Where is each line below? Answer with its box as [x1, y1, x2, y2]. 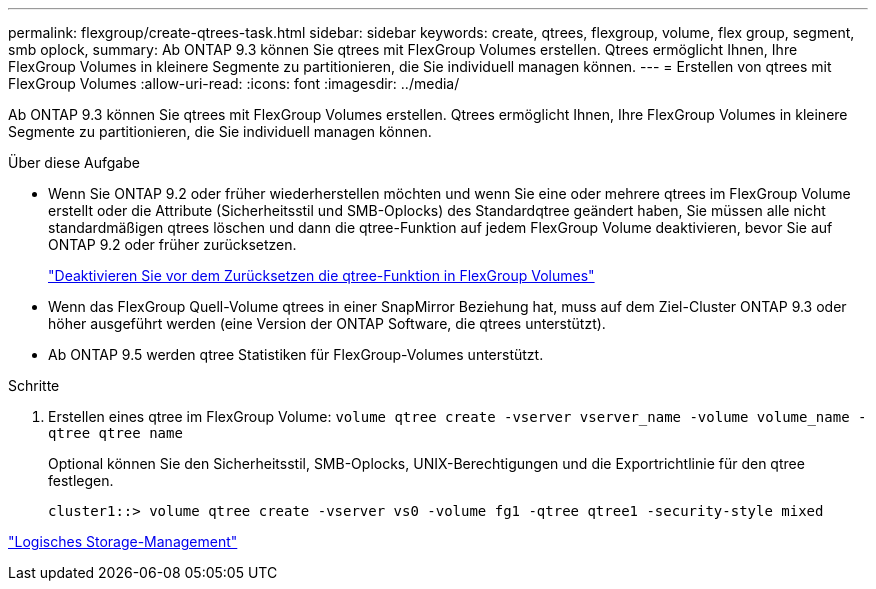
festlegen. [48, 472, 114, 489]
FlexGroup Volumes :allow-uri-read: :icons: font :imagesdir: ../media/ [8, 75, 460, 92]
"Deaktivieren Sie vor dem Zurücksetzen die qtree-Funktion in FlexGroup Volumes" [48, 267, 595, 284]
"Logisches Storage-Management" [8, 533, 238, 550]
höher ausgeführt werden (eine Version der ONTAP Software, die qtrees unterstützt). [48, 315, 606, 332]
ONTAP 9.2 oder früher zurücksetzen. [48, 236, 297, 253]
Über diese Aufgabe [8, 154, 140, 171]
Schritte [8, 377, 60, 394]
